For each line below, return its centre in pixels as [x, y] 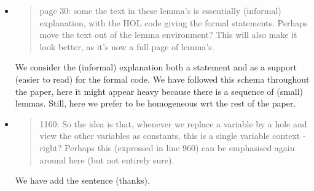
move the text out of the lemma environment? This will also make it [168, 35]
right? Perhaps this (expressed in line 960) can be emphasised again [167, 147]
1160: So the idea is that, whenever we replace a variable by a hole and [173, 123]
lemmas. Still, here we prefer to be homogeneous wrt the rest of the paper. [155, 103]
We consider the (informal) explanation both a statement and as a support [156, 67]
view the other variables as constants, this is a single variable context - [173, 136]
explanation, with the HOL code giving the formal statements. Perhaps [174, 22]
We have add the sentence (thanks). [82, 180]
